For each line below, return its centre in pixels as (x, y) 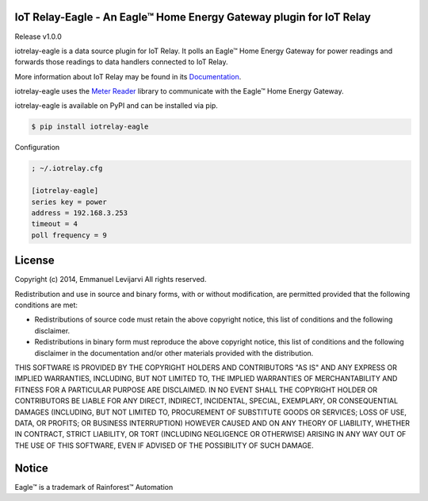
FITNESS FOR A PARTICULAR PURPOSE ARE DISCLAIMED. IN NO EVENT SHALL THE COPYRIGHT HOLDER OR (196, 390)
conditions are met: (46, 305)
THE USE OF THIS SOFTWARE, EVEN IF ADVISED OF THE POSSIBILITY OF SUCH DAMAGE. (164, 445)
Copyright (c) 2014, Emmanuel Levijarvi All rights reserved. (111, 279)
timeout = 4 (55, 224)
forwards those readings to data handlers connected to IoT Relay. (122, 62)
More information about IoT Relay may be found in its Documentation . (128, 76)
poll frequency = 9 (69, 235)
